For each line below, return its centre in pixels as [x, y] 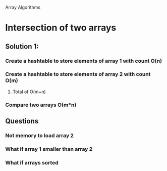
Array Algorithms [23, 7]
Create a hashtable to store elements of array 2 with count [78, 74]
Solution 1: [22, 46]
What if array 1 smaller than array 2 [49, 149]
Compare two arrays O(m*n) [41, 105]
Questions [22, 121]
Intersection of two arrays [61, 28]
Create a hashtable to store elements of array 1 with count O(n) [84, 61]
